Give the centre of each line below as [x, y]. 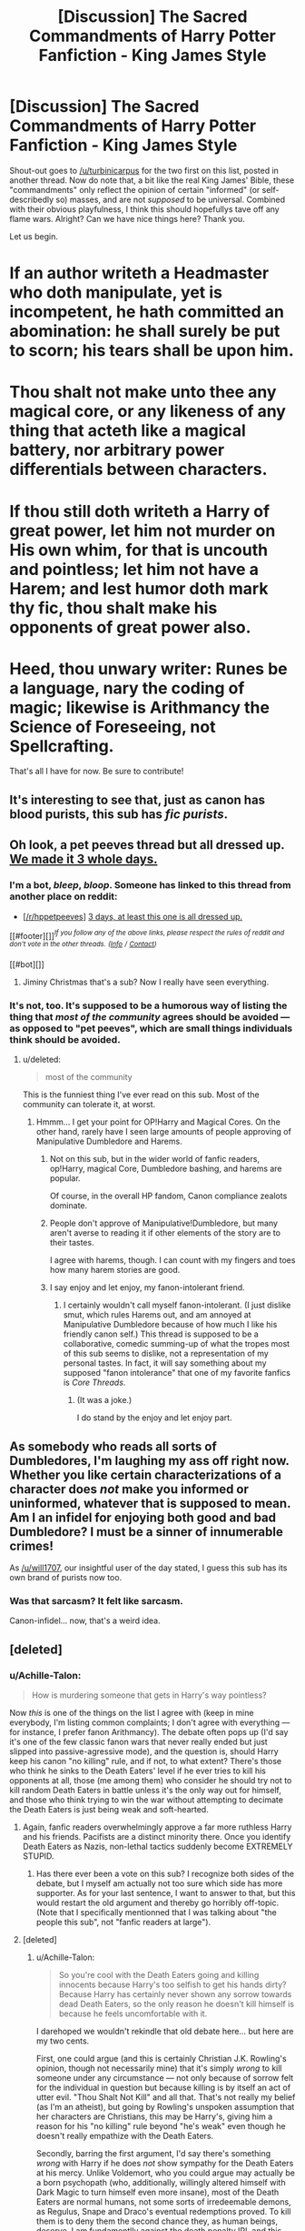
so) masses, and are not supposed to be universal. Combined [171, 199]
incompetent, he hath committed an [147, 312]
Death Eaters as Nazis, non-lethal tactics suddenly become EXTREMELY [157, 1846]
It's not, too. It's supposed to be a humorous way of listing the [148, 1005]
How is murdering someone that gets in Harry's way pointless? [149, 1695]
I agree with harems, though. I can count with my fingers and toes [172, 1260]
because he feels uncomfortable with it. [133, 2014]
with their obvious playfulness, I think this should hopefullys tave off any [144, 209]
